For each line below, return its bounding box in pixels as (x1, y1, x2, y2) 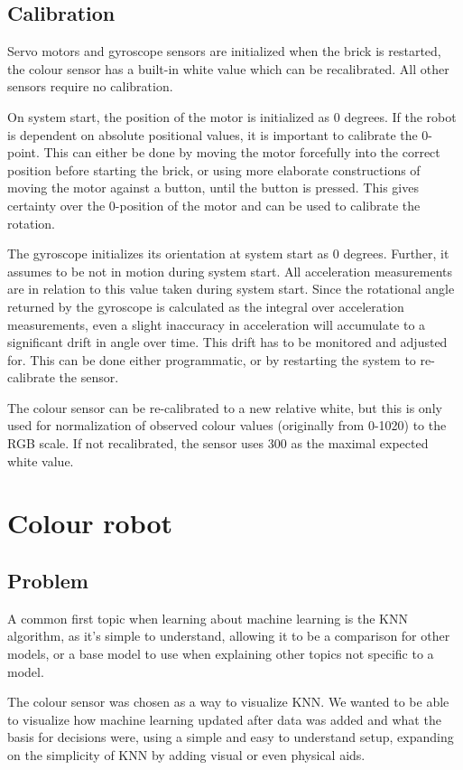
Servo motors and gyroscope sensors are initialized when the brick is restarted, (7, 42, 441, 61)
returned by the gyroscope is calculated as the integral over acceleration (7, 296, 404, 315)
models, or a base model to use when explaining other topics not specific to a (7, 644, 434, 663)
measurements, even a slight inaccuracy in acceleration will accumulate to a (7, 315, 426, 333)
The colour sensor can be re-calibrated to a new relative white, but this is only (7, 398, 442, 417)
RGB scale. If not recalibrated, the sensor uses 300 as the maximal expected (7, 434, 429, 453)
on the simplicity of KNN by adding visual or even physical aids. (7, 746, 366, 764)
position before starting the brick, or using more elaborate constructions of (7, 160, 421, 179)
